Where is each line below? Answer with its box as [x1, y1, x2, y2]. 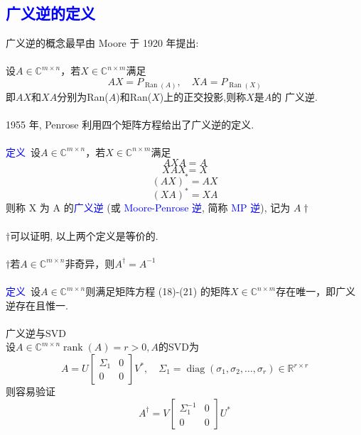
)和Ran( [116, 89, 152, 104]
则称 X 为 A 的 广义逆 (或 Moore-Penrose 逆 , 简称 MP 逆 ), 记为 [6, 200, 291, 215]
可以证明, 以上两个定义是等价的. [10, 228, 158, 243]
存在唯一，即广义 [276, 284, 356, 299]
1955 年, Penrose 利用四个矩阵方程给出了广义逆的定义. [6, 116, 254, 131]
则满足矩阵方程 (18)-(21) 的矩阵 [85, 284, 230, 299]
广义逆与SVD [6, 325, 66, 340]
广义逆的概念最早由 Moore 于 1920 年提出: [6, 35, 199, 50]
